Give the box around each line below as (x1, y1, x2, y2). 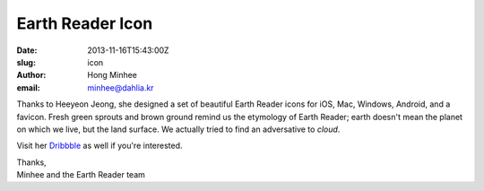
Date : (16, 45, 38, 56)
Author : (16, 70, 47, 81)
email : (16, 82, 40, 93)
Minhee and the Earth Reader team (16, 169, 145, 180)
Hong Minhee (87, 70, 138, 81)
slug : (16, 56, 36, 67)
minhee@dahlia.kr (87, 82, 154, 93)
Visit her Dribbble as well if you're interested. (16, 140, 183, 152)
